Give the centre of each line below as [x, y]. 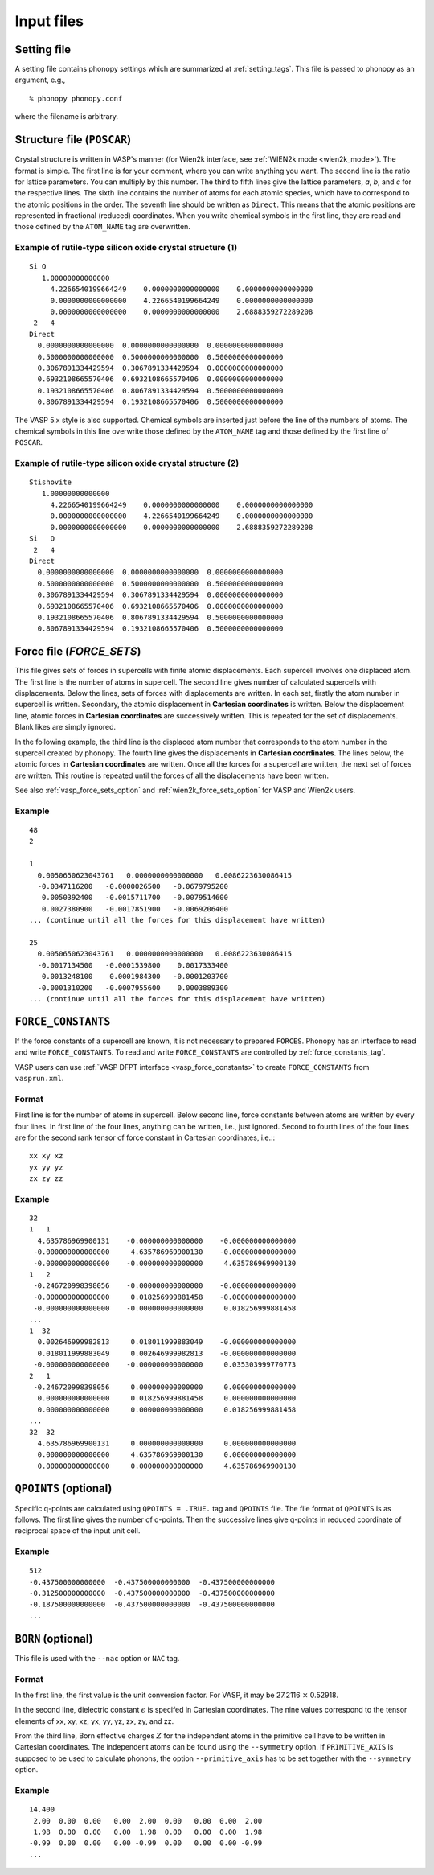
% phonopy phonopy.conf [76, 98]
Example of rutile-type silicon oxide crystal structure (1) [126, 248]
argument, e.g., [40, 80]
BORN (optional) [54, 1638]
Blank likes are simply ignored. [66, 727]
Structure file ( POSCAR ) [73, 140]
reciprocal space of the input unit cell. [78, 1531]
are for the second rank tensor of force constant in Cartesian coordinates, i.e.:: [145, 1137]
